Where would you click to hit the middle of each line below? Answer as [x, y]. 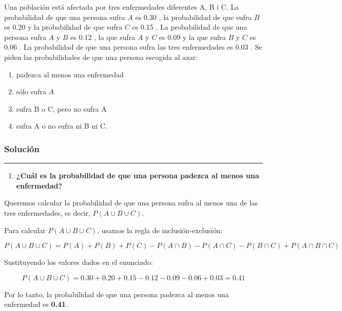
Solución [22, 148]
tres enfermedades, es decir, [47, 212]
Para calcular [25, 230]
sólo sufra [31, 91]
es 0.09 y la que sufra [192, 37]
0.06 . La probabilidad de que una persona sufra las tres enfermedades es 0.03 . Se [133, 47]
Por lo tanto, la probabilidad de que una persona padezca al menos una [117, 294]
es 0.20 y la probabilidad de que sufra [63, 27]
